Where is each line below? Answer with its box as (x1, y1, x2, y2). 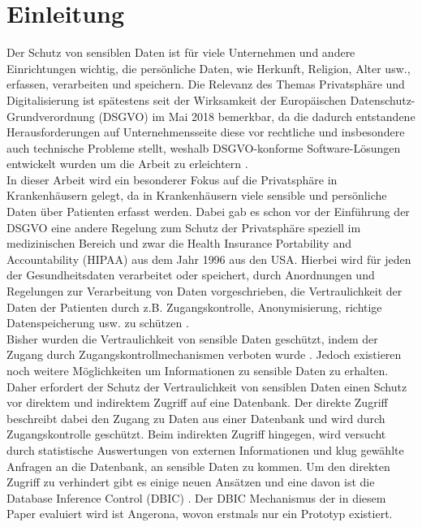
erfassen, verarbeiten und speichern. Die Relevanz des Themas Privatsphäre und (6, 76, 405, 93)
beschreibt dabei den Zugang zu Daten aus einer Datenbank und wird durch (6, 409, 385, 426)
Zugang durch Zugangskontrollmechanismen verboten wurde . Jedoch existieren (6, 346, 402, 363)
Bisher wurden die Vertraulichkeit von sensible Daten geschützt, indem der (6, 330, 378, 347)
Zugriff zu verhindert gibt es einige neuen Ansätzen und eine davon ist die (6, 473, 375, 490)
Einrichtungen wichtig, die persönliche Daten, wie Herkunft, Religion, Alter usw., (6, 59, 411, 76)
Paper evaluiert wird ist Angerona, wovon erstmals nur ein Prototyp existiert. (6, 505, 393, 522)
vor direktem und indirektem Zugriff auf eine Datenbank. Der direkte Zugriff (6, 394, 388, 411)
